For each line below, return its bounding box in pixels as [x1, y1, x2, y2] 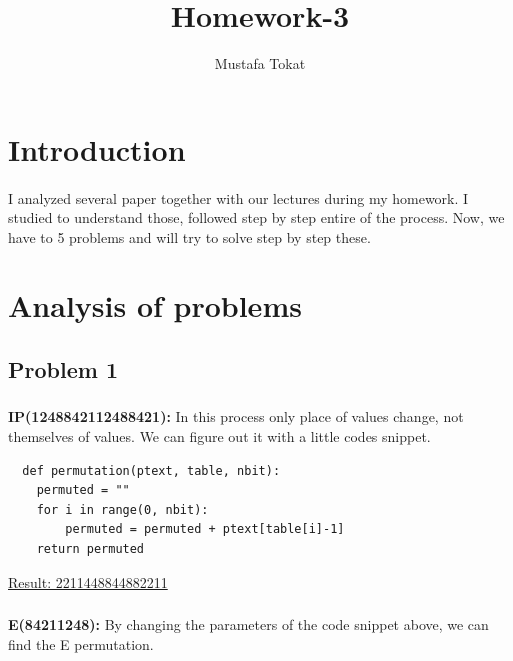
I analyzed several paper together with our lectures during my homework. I [8, 187, 469, 208]
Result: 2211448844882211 [8, 571, 168, 592]
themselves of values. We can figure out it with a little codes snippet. [8, 425, 431, 446]
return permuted [36, 541, 145, 556]
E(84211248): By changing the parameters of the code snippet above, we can [8, 614, 489, 635]
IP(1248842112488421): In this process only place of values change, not [8, 406, 464, 427]
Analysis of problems [8, 285, 302, 326]
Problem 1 [8, 354, 118, 385]
